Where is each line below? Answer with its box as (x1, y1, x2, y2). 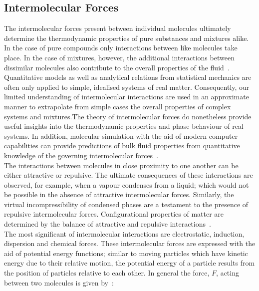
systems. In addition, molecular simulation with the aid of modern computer (4, 130, 238, 141)
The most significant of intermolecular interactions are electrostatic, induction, (4, 228, 245, 239)
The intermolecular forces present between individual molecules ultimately (4, 23, 231, 33)
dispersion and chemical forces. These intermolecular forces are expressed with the (4, 238, 256, 249)
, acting (216, 268, 239, 278)
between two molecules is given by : (4, 277, 114, 288)
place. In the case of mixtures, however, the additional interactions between (4, 52, 235, 62)
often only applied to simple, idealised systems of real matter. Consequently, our (4, 81, 250, 92)
